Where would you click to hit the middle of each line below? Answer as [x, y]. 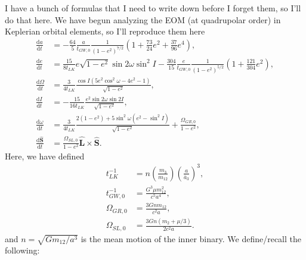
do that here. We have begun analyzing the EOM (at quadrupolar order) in [143, 19]
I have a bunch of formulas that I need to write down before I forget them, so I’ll [153, 8]
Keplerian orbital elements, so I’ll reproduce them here [105, 31]
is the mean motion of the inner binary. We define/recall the [191, 238]
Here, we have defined [45, 156]
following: [22, 250]
